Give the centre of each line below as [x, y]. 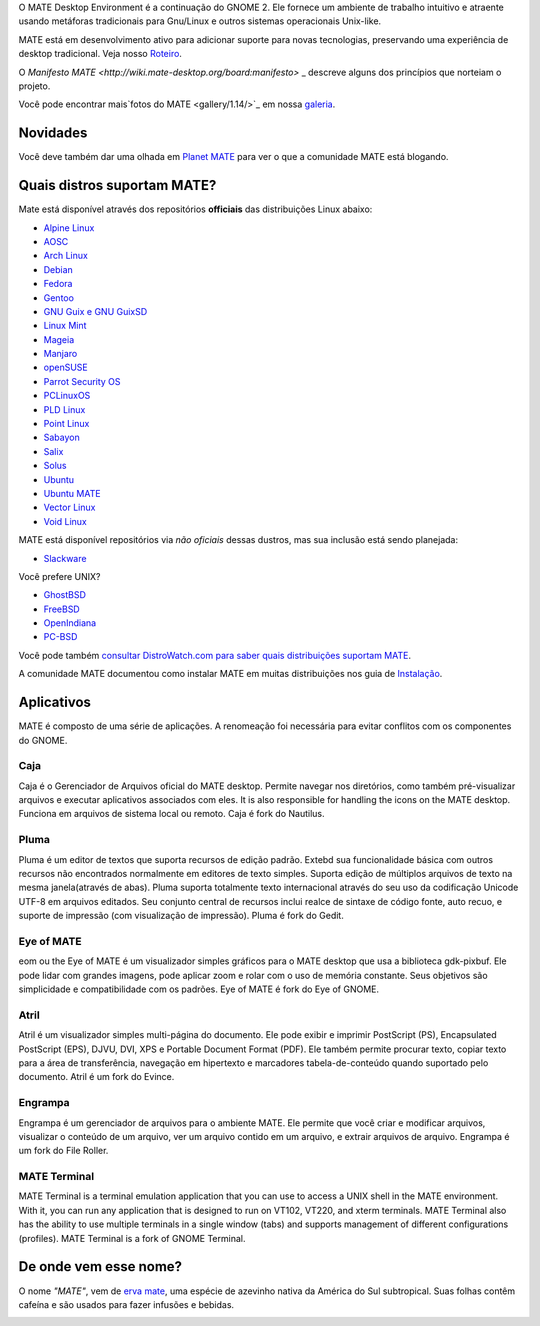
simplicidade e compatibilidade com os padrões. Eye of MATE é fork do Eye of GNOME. [199, 989]
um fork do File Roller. [63, 1151]
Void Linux [65, 521]
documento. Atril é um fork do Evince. [96, 1077]
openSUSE [66, 367]
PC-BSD [60, 637]
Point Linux [66, 424]
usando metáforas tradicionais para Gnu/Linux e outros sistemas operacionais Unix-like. [200, 21]
